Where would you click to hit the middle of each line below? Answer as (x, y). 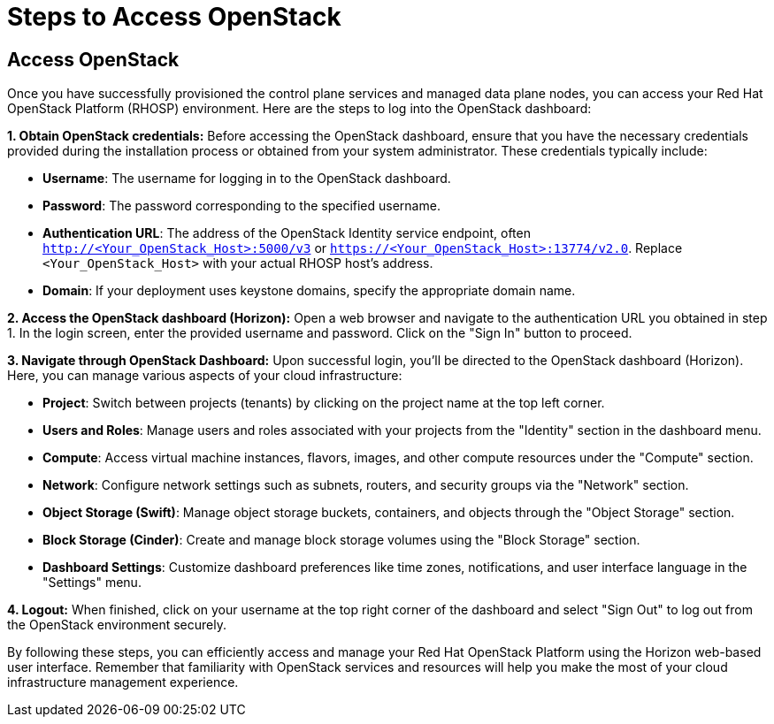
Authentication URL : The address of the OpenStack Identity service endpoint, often (287, 233)
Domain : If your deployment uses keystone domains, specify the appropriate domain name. (309, 291)
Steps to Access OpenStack (174, 17)
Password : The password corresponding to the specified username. (241, 206)
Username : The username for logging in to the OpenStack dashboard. (247, 179)
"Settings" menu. (92, 583)
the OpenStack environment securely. (117, 625)
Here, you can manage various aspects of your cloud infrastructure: (205, 376)
